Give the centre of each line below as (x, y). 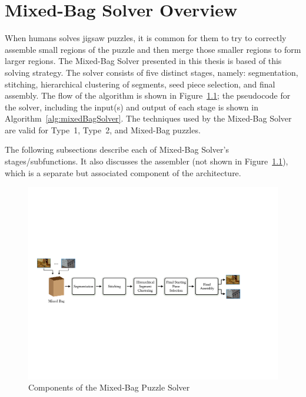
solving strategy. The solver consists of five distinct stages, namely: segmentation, (152, 72)
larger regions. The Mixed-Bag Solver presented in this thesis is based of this (143, 61)
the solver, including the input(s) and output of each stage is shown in (132, 107)
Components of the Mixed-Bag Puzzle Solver (109, 387)
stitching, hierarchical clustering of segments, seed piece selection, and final (140, 84)
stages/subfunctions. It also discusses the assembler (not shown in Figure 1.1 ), (147, 161)
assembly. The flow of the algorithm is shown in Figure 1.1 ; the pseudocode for (148, 95)
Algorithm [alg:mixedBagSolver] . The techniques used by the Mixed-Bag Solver (148, 118)
